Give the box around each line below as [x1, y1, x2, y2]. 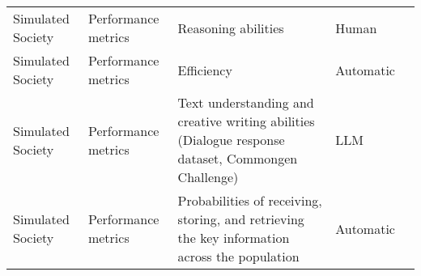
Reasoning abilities [177, 18, 284, 37]
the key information [177, 228, 290, 247]
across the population [177, 247, 300, 265]
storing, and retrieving [177, 210, 304, 228]
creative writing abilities [177, 112, 315, 130]
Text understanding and [177, 93, 314, 112]
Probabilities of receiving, [177, 191, 322, 210]
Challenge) [177, 168, 239, 186]
